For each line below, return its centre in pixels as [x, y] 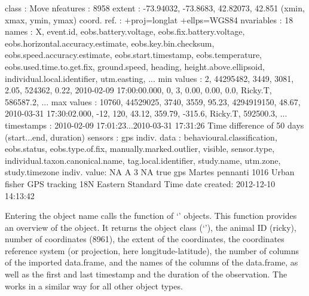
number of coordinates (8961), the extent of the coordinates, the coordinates [145, 239]
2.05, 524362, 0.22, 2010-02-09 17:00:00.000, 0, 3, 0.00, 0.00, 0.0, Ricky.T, [138, 90]
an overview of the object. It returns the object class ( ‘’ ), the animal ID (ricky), [151, 227]
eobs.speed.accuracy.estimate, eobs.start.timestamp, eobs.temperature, [134, 55]
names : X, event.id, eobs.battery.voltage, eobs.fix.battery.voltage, [125, 31]
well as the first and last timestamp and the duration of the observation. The [146, 274]
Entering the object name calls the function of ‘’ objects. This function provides [151, 216]
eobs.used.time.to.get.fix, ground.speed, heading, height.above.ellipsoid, [135, 66]
